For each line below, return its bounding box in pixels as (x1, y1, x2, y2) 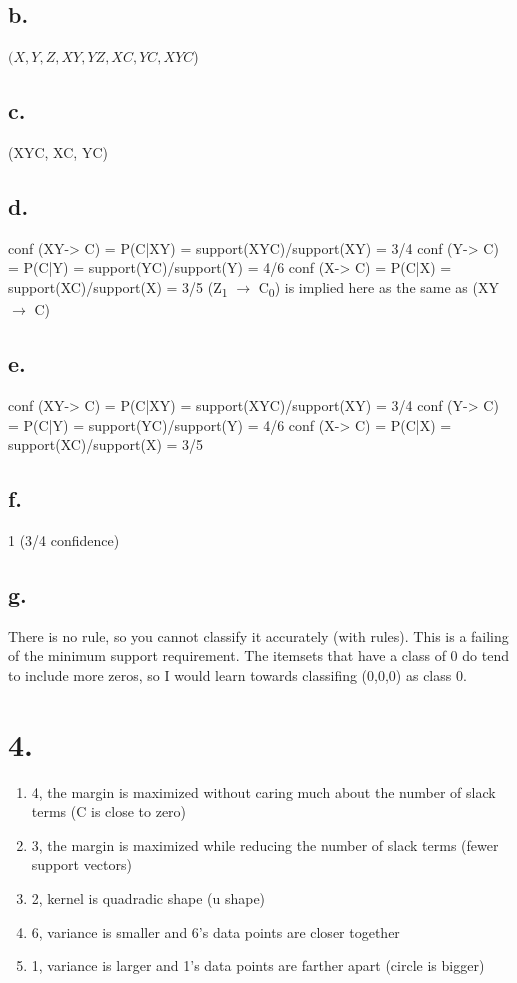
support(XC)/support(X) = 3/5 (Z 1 (8, 276, 228, 300)
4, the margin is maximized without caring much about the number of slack (31, 781, 496, 802)
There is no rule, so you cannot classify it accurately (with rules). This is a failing (8, 625, 509, 646)
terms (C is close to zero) (31, 801, 187, 822)
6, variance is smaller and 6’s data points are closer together (31, 921, 400, 942)
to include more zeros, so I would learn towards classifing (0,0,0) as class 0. (8, 664, 467, 685)
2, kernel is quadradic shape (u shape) (31, 887, 266, 908)
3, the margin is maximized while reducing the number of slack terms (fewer (31, 834, 499, 855)
